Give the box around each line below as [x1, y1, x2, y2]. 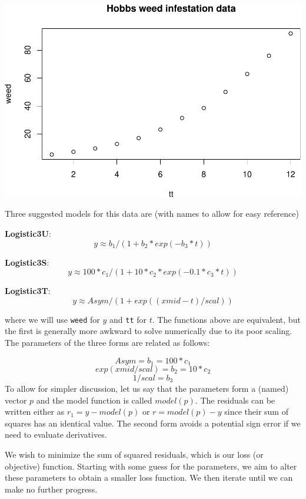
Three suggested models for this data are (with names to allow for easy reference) [5, 207, 299, 220]
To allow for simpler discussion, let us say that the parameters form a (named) [5, 382, 289, 394]
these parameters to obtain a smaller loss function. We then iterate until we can [5, 471, 293, 484]
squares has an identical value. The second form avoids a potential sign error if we [5, 417, 301, 429]
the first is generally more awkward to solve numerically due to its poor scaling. [5, 325, 292, 337]
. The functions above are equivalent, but [152, 313, 301, 325]
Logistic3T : [5, 285, 51, 297]
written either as [5, 405, 65, 418]
